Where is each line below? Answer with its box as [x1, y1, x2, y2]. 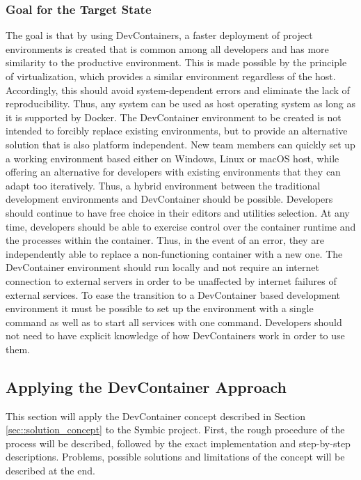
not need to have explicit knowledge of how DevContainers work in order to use [6, 328, 345, 343]
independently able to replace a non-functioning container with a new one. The [6, 246, 343, 261]
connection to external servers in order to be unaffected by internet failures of [6, 273, 337, 288]
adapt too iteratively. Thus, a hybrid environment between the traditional [6, 178, 321, 192]
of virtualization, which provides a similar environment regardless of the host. [6, 69, 336, 83]
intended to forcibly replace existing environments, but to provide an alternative [6, 123, 348, 138]
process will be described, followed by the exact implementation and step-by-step [6, 435, 351, 450]
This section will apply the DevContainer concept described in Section [6, 408, 306, 423]
